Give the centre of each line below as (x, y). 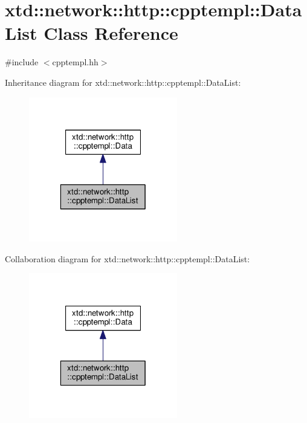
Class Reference (111, 33)
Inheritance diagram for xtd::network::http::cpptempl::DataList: (123, 82)
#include (22, 62)
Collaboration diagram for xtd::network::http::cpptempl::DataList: (128, 258)
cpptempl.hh (75, 62)
